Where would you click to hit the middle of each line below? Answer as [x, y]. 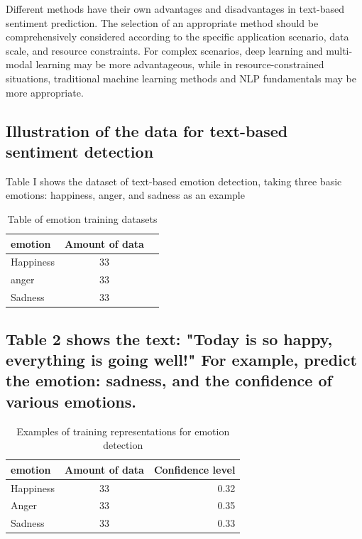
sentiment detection [80, 151]
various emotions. [71, 401]
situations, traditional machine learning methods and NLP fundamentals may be [181, 78]
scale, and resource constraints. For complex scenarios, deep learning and [164, 50]
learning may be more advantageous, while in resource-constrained [180, 64]
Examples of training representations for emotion [123, 431]
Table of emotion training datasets [82, 218]
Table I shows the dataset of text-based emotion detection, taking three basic [174, 181]
